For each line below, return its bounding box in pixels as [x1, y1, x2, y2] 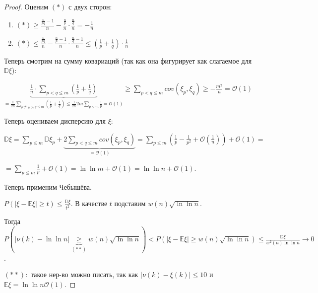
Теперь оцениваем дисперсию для [4, 115, 106, 126]
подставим [114, 198, 146, 209]
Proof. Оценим [4, 1, 49, 11]
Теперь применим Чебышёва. [4, 181, 92, 192]
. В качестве [70, 198, 108, 209]
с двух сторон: [68, 1, 112, 11]
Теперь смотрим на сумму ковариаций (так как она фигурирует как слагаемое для [4, 55, 252, 66]
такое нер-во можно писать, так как [31, 269, 138, 280]
